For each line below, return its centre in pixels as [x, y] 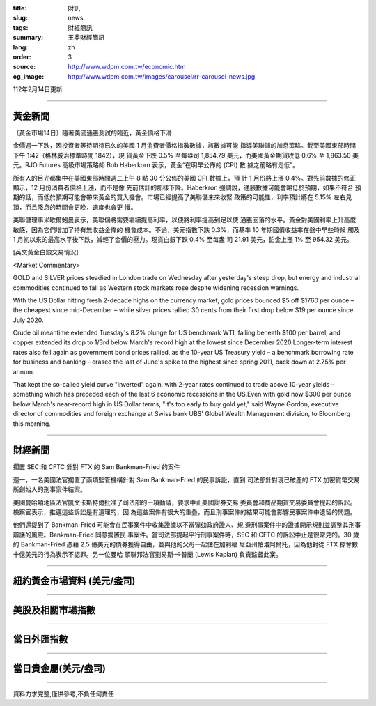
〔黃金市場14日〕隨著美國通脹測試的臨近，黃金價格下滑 [92, 133]
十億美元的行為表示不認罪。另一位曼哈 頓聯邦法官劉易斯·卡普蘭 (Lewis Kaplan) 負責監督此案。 [147, 554]
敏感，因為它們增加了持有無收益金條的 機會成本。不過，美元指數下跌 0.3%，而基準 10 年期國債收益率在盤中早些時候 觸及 [186, 229]
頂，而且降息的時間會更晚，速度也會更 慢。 [75, 207]
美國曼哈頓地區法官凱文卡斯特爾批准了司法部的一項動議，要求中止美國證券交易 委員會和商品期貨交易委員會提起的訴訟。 [185, 502]
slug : [20, 18]
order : [22, 56]
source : [24, 67]
